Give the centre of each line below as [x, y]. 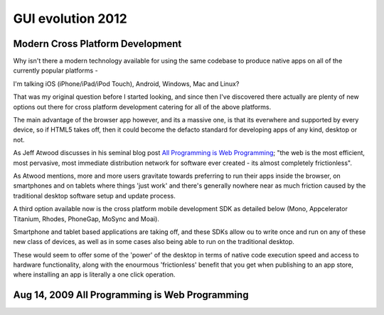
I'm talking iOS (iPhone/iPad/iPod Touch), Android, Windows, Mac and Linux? [126, 84]
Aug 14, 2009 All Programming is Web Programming [131, 295]
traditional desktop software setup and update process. [94, 196]
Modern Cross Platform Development [97, 44]
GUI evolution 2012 [70, 18]
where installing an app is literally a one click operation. [94, 274]
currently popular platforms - [56, 70]
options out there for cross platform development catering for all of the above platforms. [142, 107]
